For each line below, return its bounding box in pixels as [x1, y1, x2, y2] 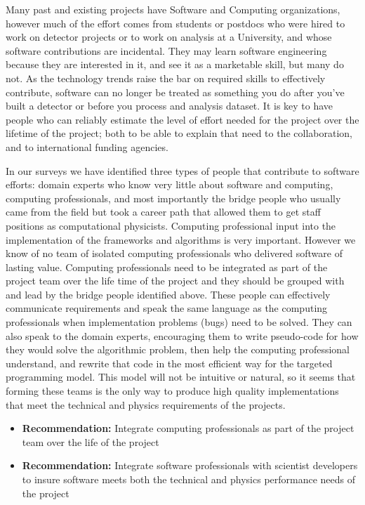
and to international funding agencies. [6, 139, 168, 154]
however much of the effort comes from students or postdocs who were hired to [6, 15, 345, 30]
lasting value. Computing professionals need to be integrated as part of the [6, 259, 328, 274]
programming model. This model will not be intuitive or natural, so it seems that [6, 369, 356, 384]
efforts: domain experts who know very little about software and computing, [6, 177, 333, 192]
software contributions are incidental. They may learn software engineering [6, 43, 327, 58]
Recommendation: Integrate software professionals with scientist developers [22, 458, 358, 473]
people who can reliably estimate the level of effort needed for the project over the [6, 112, 359, 126]
